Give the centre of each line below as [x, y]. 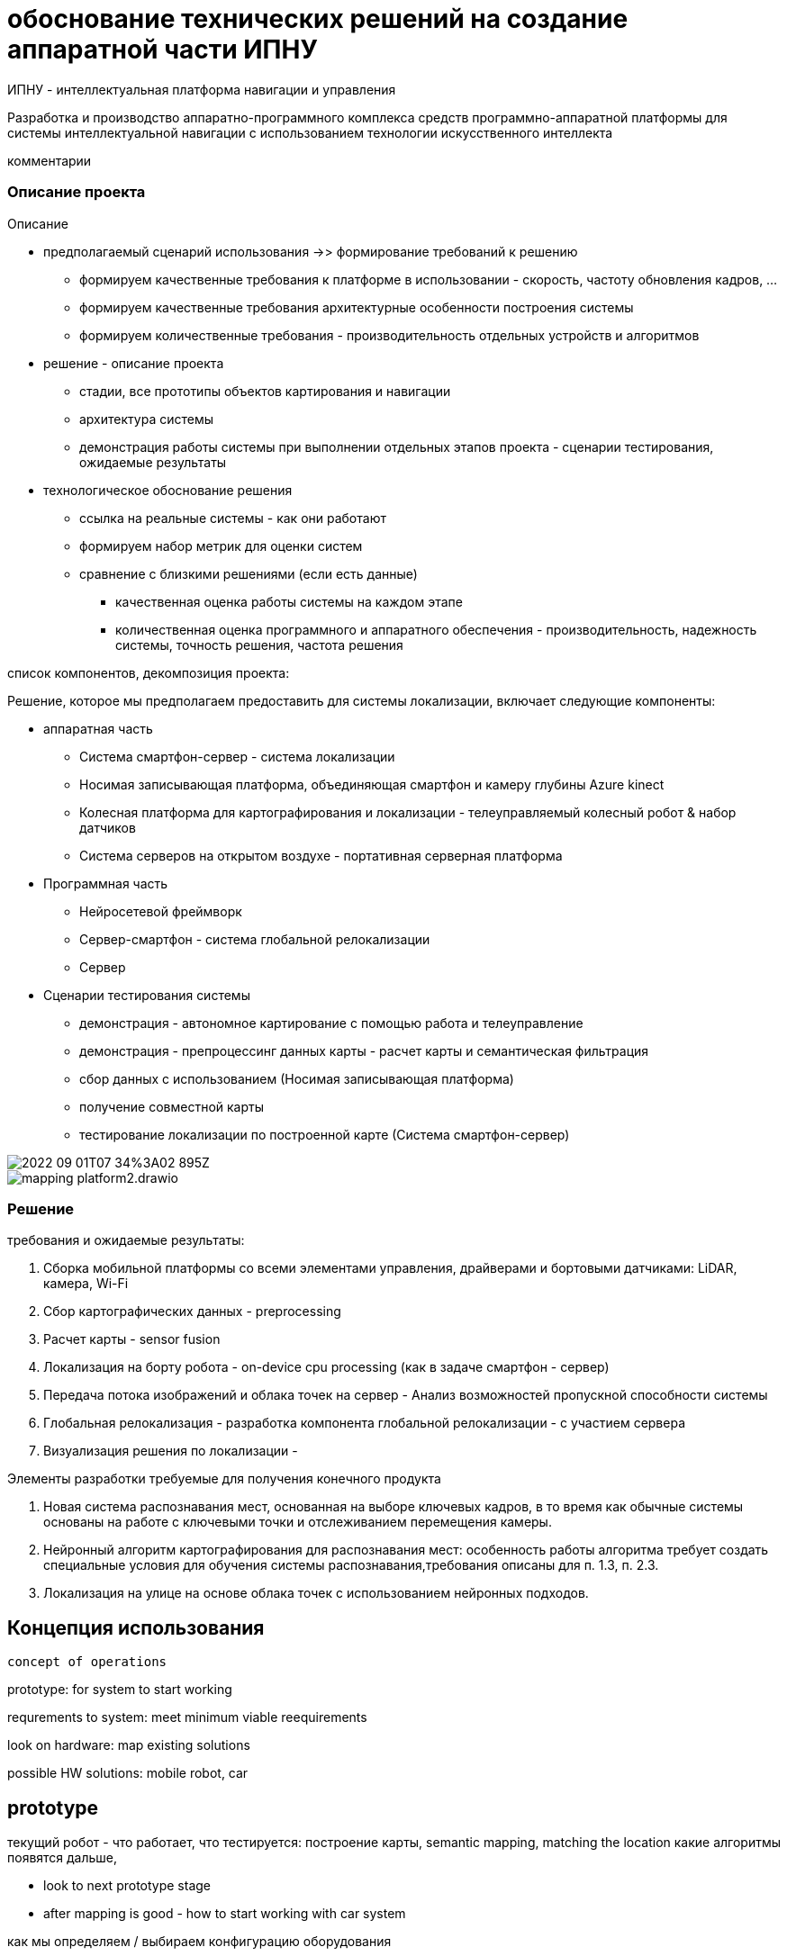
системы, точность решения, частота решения [259, 644]
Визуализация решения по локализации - [171, 1451]
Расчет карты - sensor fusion [132, 1339]
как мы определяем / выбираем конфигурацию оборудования [199, 1941]
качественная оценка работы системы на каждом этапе [289, 601]
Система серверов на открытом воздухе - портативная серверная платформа [321, 855]
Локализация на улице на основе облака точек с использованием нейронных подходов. [316, 1593]
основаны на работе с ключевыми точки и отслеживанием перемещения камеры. [298, 1522]
